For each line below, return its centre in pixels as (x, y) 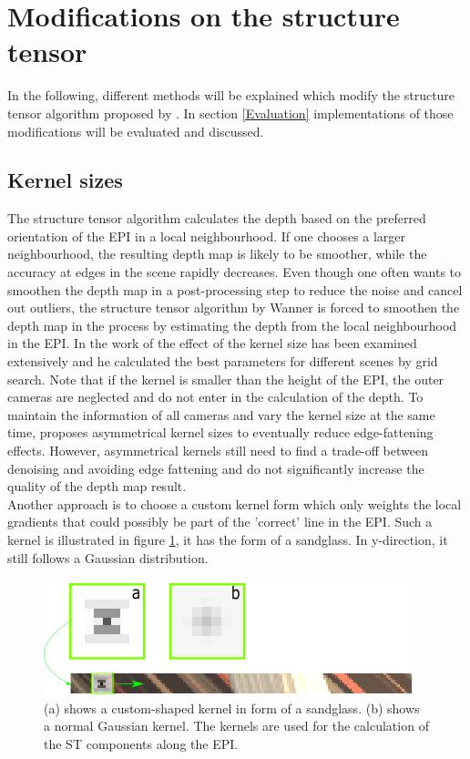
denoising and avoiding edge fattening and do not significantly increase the (216, 468)
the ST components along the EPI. (141, 743)
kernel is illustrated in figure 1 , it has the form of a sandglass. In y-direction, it (228, 539)
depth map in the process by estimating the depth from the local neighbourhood (232, 325)
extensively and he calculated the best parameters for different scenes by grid (223, 361)
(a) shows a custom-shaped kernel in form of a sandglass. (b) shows (232, 708)
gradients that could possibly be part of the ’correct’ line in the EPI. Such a (220, 522)
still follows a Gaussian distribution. (108, 557)
